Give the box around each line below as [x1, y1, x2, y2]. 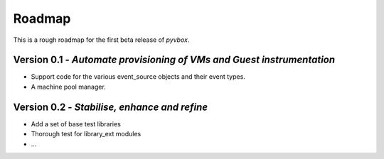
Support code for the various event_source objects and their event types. [31, 72, 245, 81]
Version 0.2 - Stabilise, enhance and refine [13, 101, 208, 113]
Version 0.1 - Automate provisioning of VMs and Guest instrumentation [13, 54, 336, 66]
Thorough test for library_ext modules [31, 130, 142, 138]
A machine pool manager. [31, 82, 106, 91]
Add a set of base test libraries [31, 119, 121, 128]
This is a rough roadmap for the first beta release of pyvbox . [13, 35, 190, 44]
